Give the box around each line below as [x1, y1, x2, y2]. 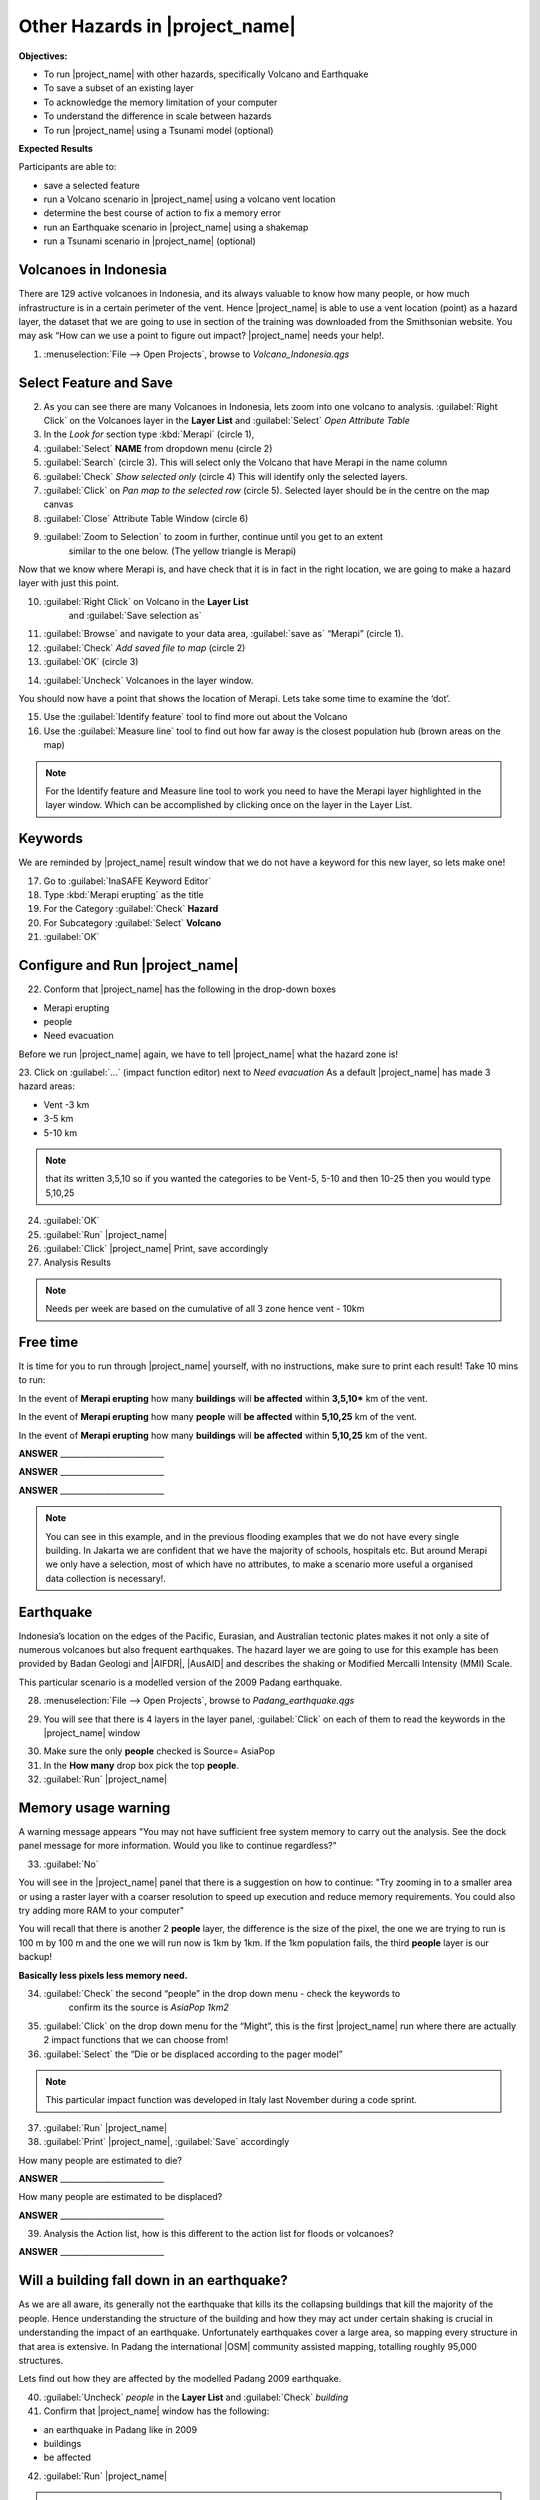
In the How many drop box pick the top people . [43, 1759, 240, 1771]
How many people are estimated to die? [18, 2154, 182, 2166]
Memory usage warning [18, 1800, 171, 1816]
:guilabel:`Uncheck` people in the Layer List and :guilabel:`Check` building [43, 2391, 349, 2403]
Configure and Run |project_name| [18, 957, 239, 974]
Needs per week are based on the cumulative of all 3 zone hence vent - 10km [45, 1303, 365, 1315]
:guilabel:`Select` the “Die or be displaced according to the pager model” [43, 2048, 344, 2060]
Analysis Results [43, 1256, 112, 1269]
